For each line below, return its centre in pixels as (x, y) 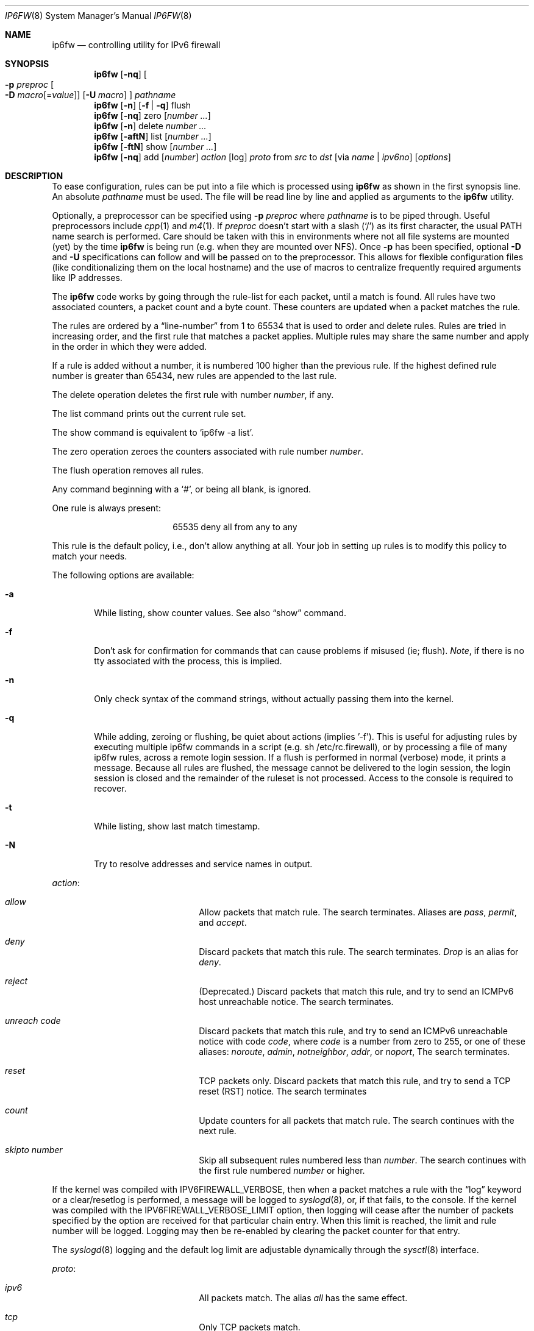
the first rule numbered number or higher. (282, 1170)
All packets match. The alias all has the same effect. (303, 1298)
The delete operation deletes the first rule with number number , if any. (193, 395)
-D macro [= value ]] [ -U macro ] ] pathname (91, 95)
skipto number (34, 1150)
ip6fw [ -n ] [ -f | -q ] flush (143, 105)
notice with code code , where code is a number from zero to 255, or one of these (362, 1041)
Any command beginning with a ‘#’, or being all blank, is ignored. (182, 489)
